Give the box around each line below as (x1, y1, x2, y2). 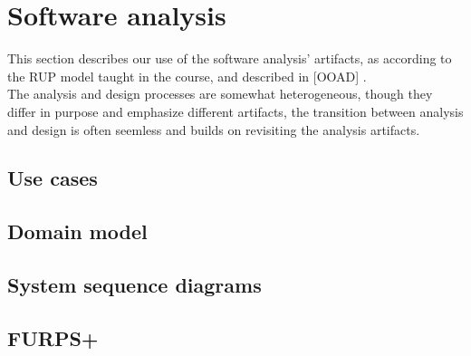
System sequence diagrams (7, 271, 262, 299)
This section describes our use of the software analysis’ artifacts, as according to (7, 49, 452, 68)
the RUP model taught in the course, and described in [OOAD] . (7, 66, 367, 85)
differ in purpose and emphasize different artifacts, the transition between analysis (7, 101, 464, 120)
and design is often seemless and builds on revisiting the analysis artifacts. (7, 120, 420, 139)
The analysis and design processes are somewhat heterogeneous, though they (7, 84, 433, 103)
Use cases (7, 164, 98, 192)
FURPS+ (7, 323, 99, 351)
